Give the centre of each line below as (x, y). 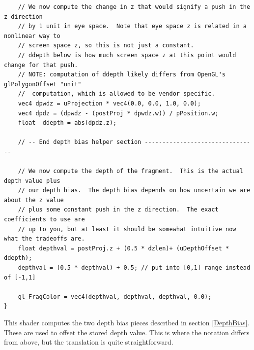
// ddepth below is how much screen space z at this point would (127, 55)
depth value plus (32, 181)
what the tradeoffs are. (44, 239)
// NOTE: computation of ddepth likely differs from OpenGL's (122, 75)
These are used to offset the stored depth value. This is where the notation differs (127, 332)
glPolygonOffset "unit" (43, 84)
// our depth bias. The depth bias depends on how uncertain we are (134, 191)
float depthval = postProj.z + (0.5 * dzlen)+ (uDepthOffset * (124, 248)
